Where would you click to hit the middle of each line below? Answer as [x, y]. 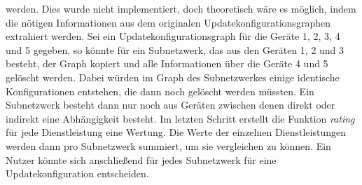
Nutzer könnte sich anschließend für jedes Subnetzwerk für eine [141, 159]
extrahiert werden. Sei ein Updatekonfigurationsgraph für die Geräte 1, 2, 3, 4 [173, 36]
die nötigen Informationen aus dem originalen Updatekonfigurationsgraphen [168, 22]
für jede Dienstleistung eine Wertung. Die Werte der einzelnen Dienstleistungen [176, 132]
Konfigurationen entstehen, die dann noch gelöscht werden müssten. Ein [160, 91]
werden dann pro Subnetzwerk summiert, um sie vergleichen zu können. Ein [168, 145]
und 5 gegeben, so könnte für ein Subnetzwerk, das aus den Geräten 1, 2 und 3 [175, 49]
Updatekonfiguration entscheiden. [77, 173]
